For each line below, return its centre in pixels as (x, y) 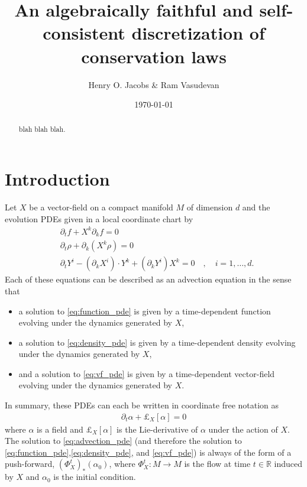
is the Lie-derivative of (157, 429)
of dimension (210, 207)
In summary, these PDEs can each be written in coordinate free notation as (142, 405)
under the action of (243, 429)
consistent (84, 33)
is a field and (60, 429)
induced (288, 464)
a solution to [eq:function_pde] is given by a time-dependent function (145, 311)
